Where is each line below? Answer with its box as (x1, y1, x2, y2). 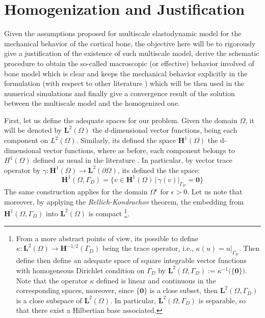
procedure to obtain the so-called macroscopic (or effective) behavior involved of (4, 57, 254, 68)
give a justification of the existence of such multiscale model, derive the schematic (4, 48, 259, 59)
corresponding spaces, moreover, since (16, 285, 134, 296)
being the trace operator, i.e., (102, 243, 194, 253)
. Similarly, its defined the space (76, 135, 176, 146)
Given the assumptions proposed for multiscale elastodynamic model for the (4, 28, 242, 39)
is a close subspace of (16, 295, 82, 305)
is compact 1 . (88, 207, 129, 218)
